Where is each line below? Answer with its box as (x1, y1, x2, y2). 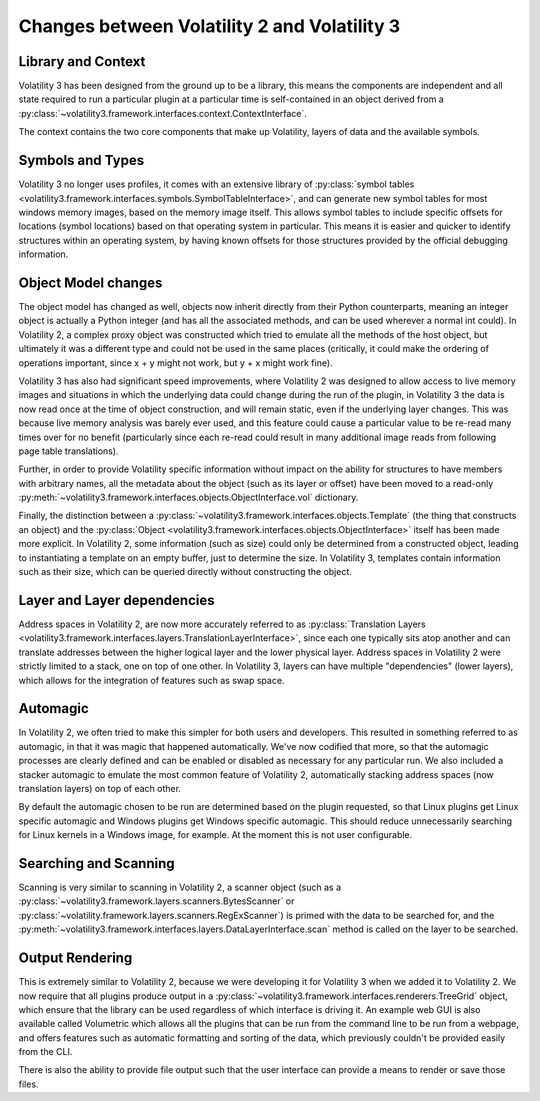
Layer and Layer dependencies (18, 591, 215, 609)
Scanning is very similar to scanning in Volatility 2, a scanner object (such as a (18, 881, 342, 894)
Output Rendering (18, 950, 133, 967)
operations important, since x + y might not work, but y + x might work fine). (18, 356, 334, 369)
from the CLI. (18, 1046, 73, 1058)
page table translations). (18, 445, 119, 457)
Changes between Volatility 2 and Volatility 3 (18, 15, 400, 37)
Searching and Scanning (18, 855, 175, 872)
